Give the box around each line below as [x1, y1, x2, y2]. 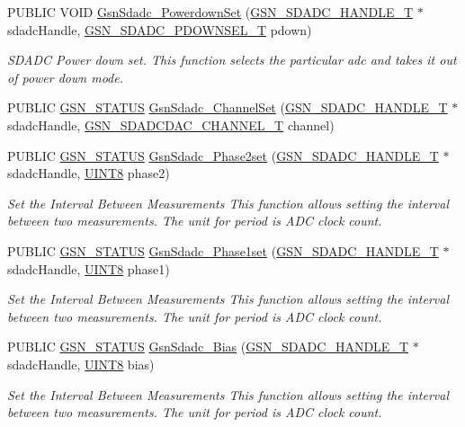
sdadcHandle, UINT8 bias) [7, 354, 155, 373]
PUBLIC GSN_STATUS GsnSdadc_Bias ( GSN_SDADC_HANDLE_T [7, 337, 408, 356]
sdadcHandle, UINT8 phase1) [7, 259, 170, 278]
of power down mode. [7, 67, 123, 86]
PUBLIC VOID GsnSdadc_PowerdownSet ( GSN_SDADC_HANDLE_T [7, 3, 414, 21]
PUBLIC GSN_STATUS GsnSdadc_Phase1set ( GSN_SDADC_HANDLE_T [7, 241, 439, 260]
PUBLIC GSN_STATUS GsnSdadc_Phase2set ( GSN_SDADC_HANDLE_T [7, 146, 439, 165]
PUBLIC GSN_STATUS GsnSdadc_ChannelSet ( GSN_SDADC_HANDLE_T [7, 98, 448, 117]
